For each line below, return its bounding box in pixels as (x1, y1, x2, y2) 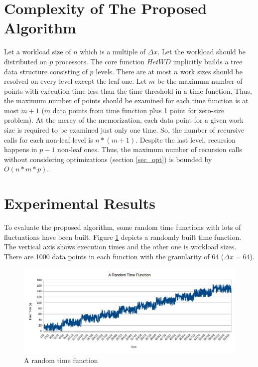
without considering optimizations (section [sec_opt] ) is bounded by (4, 154, 212, 164)
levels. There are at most (96, 66, 172, 76)
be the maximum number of (157, 76, 243, 86)
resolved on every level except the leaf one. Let (4, 76, 147, 86)
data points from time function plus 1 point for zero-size (52, 105, 225, 115)
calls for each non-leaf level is (4, 134, 93, 145)
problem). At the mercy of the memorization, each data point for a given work (4, 115, 244, 125)
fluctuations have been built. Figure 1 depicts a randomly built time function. (4, 231, 242, 242)
